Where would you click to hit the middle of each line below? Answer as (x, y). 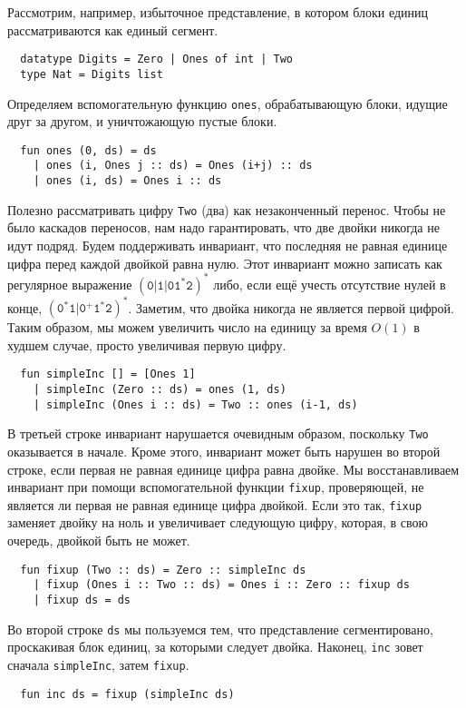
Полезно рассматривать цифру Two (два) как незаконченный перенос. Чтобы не (227, 209)
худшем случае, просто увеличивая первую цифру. (147, 344)
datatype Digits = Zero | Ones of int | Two (156, 59)
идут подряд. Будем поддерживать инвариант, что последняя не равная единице (228, 245)
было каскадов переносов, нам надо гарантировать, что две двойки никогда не (223, 227)
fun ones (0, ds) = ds (88, 150)
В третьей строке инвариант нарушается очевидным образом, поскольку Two (218, 433)
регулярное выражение (70, 284)
